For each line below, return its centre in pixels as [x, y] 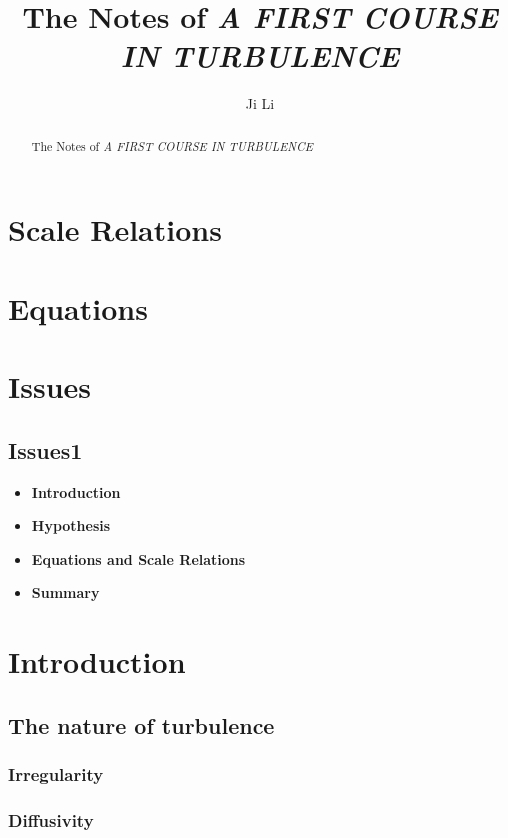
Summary [65, 592]
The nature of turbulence [141, 724]
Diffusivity [51, 819]
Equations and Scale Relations [138, 558]
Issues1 [45, 449]
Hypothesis [71, 525]
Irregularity [56, 773]
